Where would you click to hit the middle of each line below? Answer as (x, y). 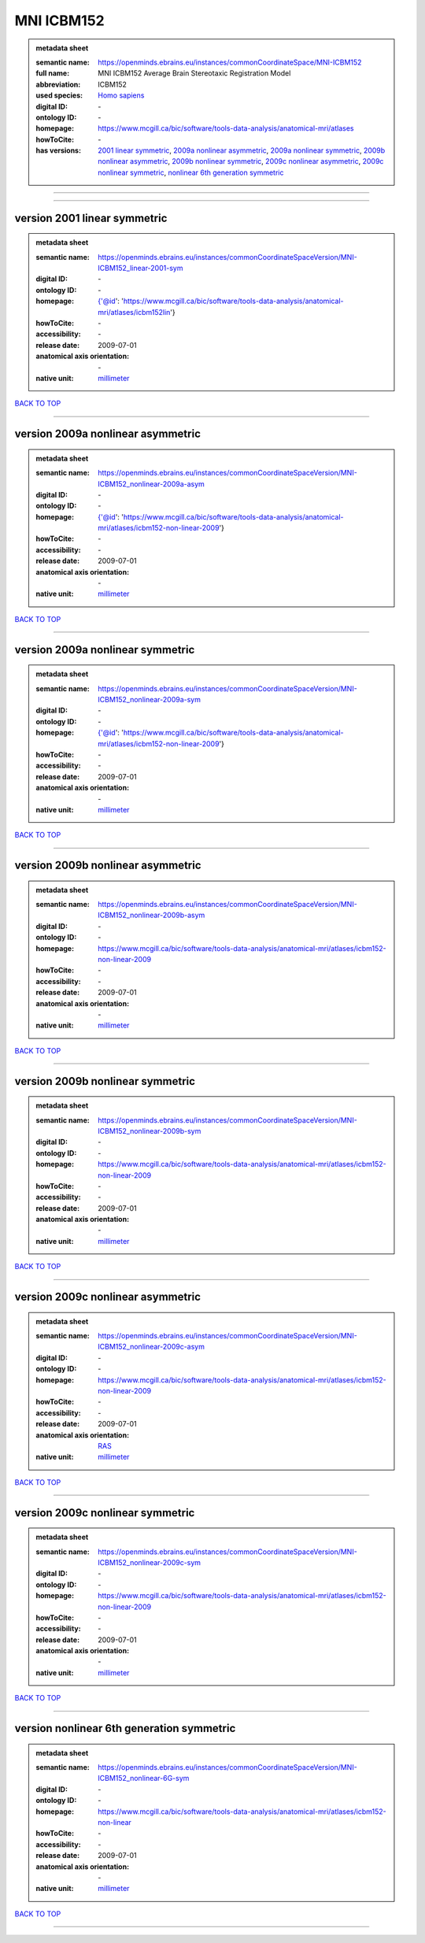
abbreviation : (58, 84)
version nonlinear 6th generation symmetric (125, 1728)
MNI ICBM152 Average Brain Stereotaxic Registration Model (194, 73)
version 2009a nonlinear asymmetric (107, 434)
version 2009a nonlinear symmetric (105, 650)
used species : (59, 95)
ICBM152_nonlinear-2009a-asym (151, 483)
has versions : (59, 150)
